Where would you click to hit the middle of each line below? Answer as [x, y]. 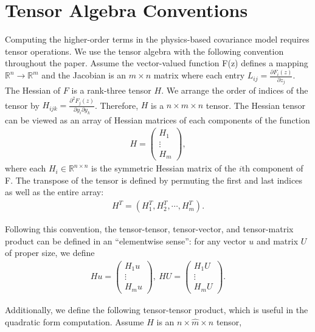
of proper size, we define [50, 253]
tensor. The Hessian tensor [256, 105]
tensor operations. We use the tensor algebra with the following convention [144, 51]
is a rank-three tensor [111, 90]
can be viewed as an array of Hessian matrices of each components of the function [157, 119]
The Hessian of [33, 90]
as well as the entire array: [54, 192]
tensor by [22, 105]
